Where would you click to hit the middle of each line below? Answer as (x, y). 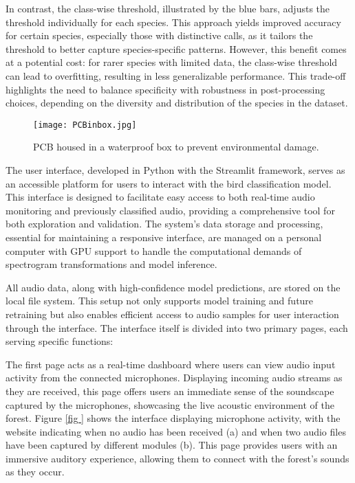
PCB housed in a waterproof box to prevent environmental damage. (176, 147)
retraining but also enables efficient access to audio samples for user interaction (172, 314)
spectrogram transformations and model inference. (111, 264)
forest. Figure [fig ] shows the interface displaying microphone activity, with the (173, 418)
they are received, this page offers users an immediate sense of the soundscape (170, 391)
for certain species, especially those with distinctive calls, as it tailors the (159, 35)
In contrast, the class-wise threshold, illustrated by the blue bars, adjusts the (168, 8)
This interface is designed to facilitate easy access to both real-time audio (160, 197)
